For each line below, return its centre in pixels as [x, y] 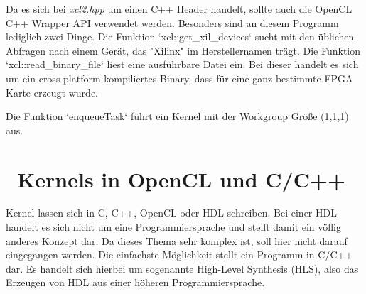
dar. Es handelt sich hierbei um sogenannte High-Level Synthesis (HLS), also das [182, 268]
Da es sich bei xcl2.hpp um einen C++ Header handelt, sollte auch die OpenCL [179, 9]
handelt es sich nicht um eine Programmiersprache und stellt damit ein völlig [173, 227]
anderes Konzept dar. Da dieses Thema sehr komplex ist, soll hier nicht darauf [177, 240]
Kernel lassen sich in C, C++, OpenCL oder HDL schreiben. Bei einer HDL [171, 213]
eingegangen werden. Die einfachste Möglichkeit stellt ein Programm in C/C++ [179, 255]
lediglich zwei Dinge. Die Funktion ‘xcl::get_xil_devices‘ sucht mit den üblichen [180, 37]
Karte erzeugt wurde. [52, 92]
